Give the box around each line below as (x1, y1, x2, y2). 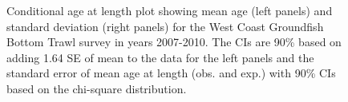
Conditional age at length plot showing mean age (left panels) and (6, 2, 333, 18)
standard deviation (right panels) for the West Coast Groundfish (6, 18, 324, 34)
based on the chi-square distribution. (6, 80, 187, 96)
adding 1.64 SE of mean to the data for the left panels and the (6, 49, 314, 65)
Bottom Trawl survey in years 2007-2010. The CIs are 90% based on (6, 33, 342, 50)
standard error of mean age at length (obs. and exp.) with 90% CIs (6, 65, 336, 81)
